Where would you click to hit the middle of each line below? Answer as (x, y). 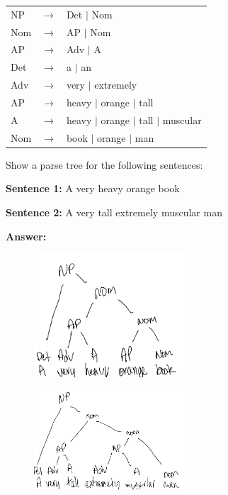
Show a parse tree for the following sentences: (104, 164)
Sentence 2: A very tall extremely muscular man (114, 212)
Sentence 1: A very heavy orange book (93, 188)
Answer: (26, 236)
